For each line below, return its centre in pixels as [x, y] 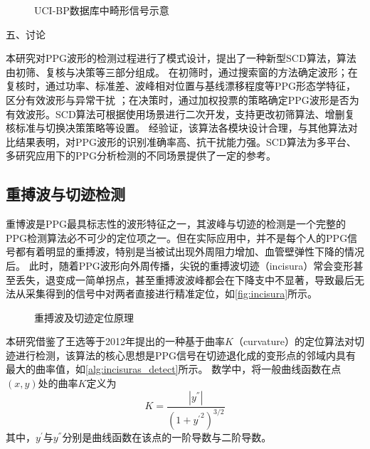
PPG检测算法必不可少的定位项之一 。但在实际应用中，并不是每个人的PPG [177, 237]
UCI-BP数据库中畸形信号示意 [102, 10]
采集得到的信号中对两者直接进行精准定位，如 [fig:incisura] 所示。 [171, 294]
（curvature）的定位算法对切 [298, 341]
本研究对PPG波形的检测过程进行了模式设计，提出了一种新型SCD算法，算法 [181, 58]
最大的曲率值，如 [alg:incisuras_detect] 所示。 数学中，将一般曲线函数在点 [174, 369]
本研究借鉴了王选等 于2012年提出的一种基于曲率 [115, 341]
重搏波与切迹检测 [65, 194]
